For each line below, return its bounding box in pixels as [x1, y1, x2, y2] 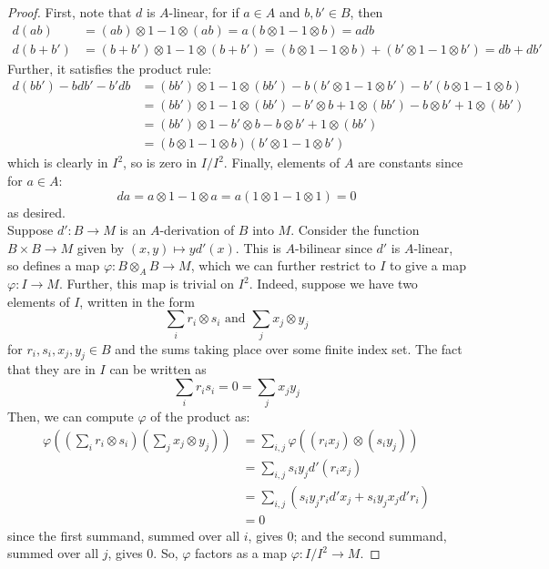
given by [76, 238, 125, 257]
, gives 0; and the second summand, [248, 525, 447, 544]
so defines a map [7, 256, 100, 275]
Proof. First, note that [7, 3, 132, 21]
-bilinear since [294, 238, 372, 257]
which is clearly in [7, 153, 108, 172]
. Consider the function [290, 220, 420, 239]
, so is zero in [123, 153, 198, 172]
